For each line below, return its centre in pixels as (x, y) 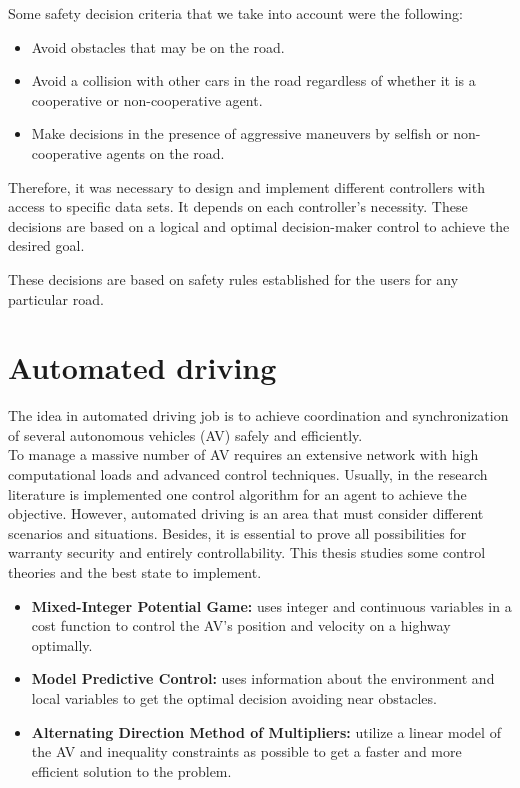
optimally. (62, 644)
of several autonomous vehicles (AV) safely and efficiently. (185, 434)
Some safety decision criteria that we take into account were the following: (235, 13)
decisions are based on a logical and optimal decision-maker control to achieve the (259, 225)
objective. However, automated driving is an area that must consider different (246, 513)
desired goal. (46, 245)
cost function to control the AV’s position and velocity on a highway (241, 625)
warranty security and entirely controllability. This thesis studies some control (247, 552)
